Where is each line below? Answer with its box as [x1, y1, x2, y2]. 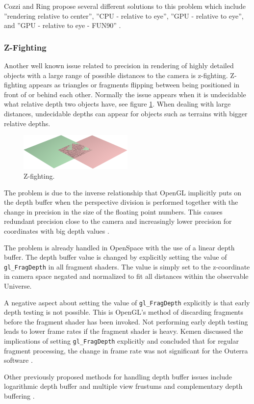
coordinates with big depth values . [4, 225, 109, 236]
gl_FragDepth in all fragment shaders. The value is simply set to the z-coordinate [4, 261, 250, 271]
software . [4, 355, 33, 365]
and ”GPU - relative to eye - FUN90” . [4, 20, 121, 30]
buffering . [4, 391, 35, 401]
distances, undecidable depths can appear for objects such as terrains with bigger [4, 108, 248, 118]
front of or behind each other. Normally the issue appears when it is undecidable [4, 89, 246, 99]
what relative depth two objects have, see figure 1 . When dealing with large [4, 99, 231, 109]
